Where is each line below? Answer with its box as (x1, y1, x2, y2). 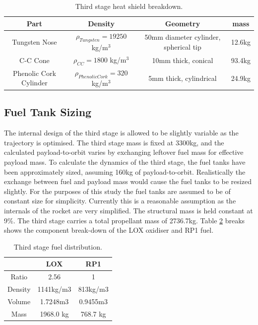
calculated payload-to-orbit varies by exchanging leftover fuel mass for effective (4, 147, 244, 157)
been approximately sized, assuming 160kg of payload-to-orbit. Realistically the (4, 166, 246, 177)
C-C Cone (19, 55, 50, 65)
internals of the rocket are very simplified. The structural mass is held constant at (4, 205, 253, 215)
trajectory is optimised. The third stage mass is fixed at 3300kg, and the (4, 137, 224, 147)
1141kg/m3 (37, 284, 71, 294)
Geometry (165, 18, 200, 28)
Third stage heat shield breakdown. (75, 1, 183, 11)
